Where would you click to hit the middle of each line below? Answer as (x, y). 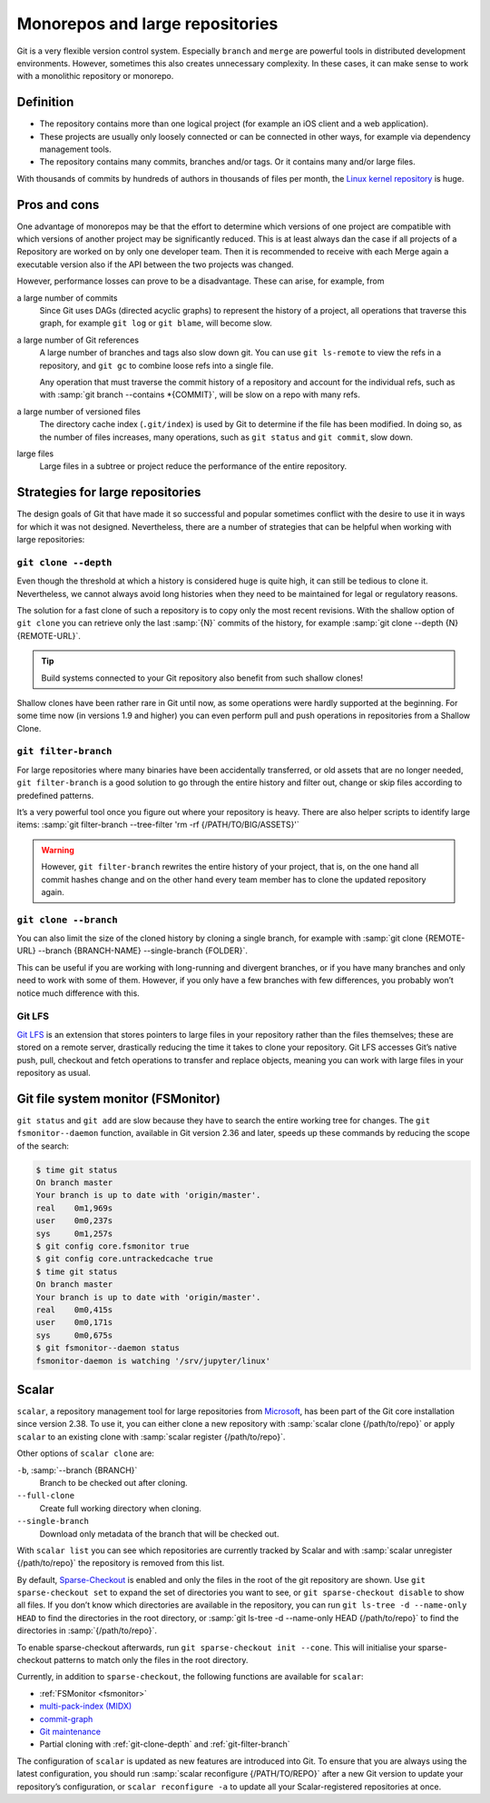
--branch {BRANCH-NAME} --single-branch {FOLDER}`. (143, 951)
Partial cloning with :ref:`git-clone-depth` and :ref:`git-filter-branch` (165, 1744)
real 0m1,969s (74, 1208)
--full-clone (46, 1496)
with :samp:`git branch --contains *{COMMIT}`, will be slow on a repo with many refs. (200, 394)
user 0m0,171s (74, 1323)
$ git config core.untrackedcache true (124, 1259)
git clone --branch (67, 920)
